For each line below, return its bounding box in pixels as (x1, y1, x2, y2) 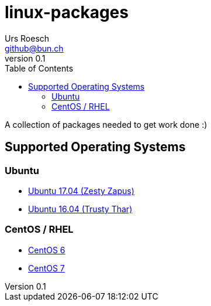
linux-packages (5, 2, 129, 22)
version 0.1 (5, 53, 46, 63)
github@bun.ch (5, 43, 64, 53)
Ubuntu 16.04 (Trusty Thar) (28, 203, 133, 214)
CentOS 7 (28, 263, 65, 273)
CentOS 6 (28, 244, 65, 255)
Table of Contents (5, 63, 74, 73)
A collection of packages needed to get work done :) (5, 119, 207, 130)
